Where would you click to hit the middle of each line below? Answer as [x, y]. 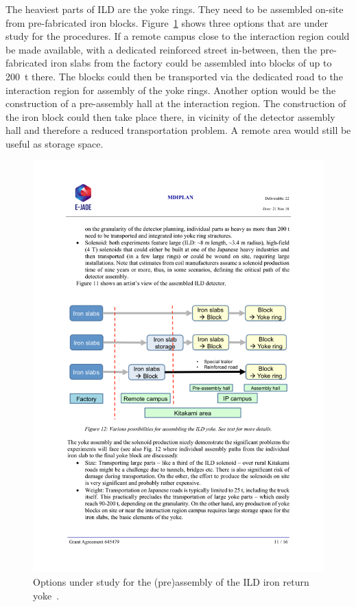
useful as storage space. [55, 143]
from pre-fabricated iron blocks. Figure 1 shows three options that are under [167, 22]
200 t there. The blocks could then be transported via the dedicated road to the [174, 76]
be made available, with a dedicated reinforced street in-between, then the [162, 49]
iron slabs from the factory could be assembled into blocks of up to [191, 63]
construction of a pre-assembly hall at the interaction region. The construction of [176, 103]
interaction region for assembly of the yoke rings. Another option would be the [171, 90]
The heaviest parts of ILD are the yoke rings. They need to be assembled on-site [175, 9]
